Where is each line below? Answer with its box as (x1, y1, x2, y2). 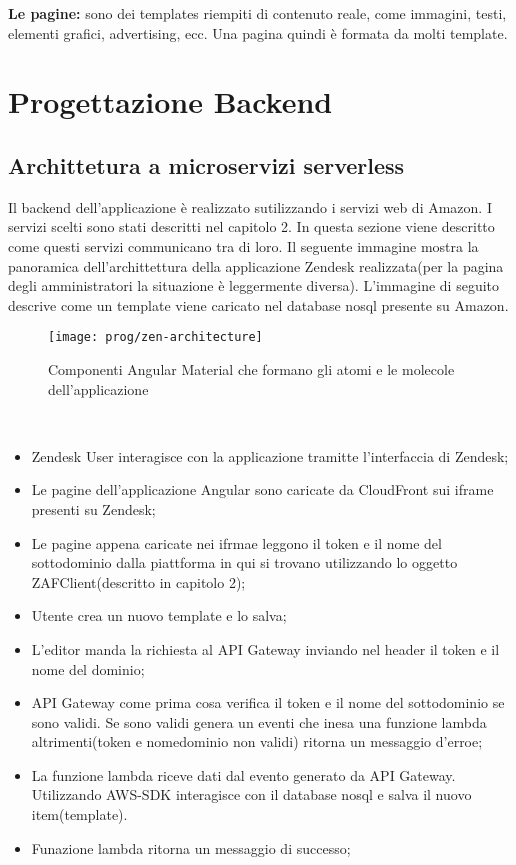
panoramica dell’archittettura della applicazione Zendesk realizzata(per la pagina (8, 255, 504, 276)
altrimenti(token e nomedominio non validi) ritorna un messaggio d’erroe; (31, 731, 483, 752)
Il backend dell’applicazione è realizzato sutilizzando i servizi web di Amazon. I (8, 196, 492, 217)
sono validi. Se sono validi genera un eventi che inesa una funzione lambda (31, 711, 487, 732)
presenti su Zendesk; (31, 498, 156, 519)
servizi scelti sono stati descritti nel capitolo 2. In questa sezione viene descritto (8, 216, 495, 237)
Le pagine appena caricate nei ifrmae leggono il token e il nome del (31, 532, 442, 553)
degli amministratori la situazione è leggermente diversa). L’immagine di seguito (8, 275, 500, 296)
